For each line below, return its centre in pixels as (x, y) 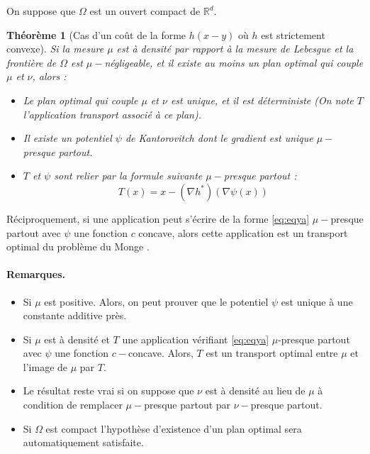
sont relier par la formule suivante (128, 176)
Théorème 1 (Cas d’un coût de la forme (96, 34)
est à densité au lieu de (255, 391)
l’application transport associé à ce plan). (112, 114)
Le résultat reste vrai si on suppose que (108, 391)
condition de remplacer (73, 405)
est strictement (293, 34)
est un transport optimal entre (272, 353)
